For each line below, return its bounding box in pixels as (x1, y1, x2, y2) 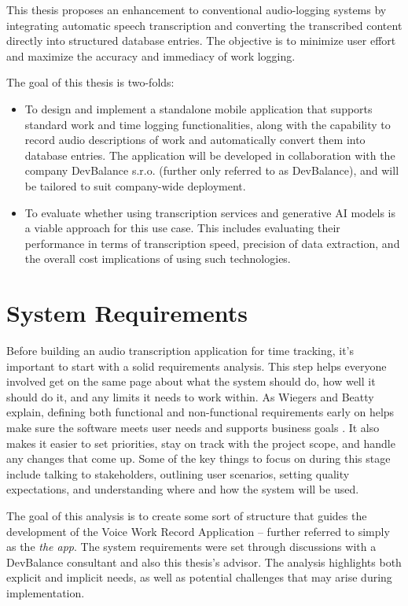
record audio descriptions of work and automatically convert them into (24, 131, 366, 148)
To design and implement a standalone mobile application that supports (24, 100, 373, 116)
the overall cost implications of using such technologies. (24, 250, 291, 267)
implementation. (6, 584, 85, 600)
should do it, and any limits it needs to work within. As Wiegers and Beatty (6, 388, 374, 405)
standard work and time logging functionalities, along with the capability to (24, 116, 391, 132)
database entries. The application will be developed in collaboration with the (24, 146, 395, 163)
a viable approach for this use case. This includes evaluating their (24, 220, 340, 236)
